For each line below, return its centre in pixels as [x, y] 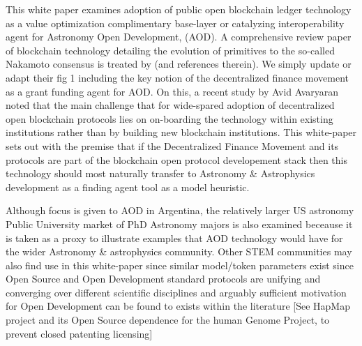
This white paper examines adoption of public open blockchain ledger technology [179, 9]
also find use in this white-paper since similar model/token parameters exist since [180, 265]
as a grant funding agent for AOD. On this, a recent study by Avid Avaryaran [172, 91]
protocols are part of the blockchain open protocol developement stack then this [176, 159]
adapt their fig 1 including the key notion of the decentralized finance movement [178, 77]
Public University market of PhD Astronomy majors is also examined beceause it [179, 224]
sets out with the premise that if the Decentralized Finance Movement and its [172, 145]
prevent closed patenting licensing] [79, 333]
